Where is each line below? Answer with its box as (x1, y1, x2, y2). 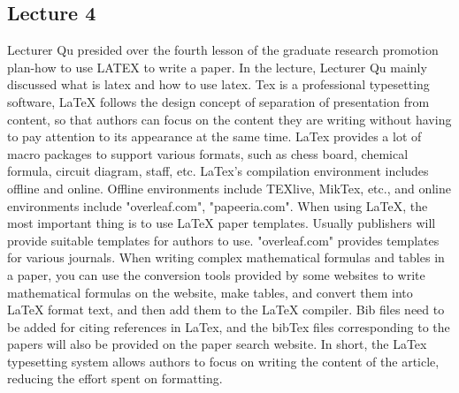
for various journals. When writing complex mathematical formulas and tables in (7, 248, 445, 267)
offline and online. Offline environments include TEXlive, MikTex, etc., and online (7, 178, 452, 197)
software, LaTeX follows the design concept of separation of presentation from (7, 92, 430, 110)
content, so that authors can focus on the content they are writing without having (7, 110, 452, 128)
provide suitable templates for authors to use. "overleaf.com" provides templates (7, 231, 440, 249)
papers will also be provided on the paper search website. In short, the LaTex (7, 335, 427, 353)
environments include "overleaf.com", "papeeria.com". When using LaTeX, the (7, 196, 428, 215)
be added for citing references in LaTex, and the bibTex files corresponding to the (7, 317, 450, 336)
